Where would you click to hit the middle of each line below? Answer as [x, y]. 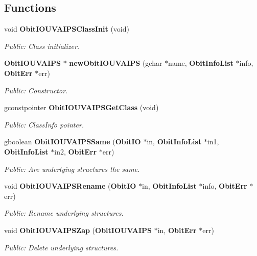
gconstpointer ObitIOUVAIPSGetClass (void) [81, 107]
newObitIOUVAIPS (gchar [116, 63]
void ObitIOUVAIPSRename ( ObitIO [70, 186]
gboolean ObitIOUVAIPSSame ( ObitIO [73, 142]
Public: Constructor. [36, 90]
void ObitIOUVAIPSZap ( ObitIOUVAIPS [78, 230]
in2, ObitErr [76, 151]
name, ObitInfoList [201, 63]
